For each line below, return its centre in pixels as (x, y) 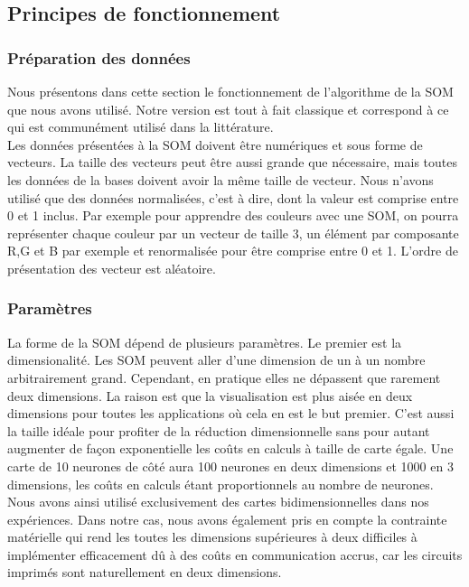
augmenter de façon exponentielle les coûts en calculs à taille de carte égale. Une (230, 448)
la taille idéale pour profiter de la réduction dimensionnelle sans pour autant (219, 430)
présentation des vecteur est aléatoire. (112, 268)
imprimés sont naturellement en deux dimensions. (145, 572)
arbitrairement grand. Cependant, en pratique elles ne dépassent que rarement (224, 377)
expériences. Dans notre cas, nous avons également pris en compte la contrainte (227, 519)
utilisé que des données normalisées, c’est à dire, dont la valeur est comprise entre (233, 197)
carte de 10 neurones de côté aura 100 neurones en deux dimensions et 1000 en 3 (230, 466)
